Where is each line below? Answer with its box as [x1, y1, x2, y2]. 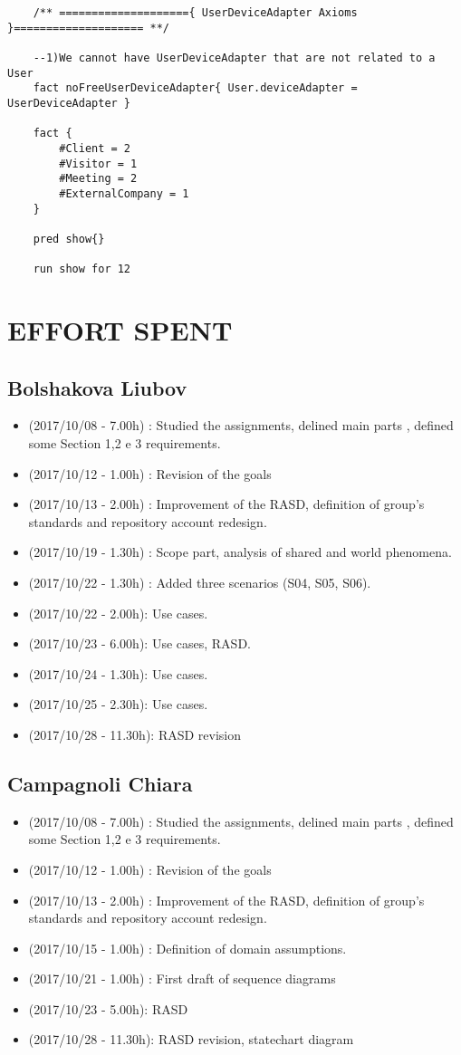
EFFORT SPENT [7, 312, 233, 348]
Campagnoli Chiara [7, 769, 193, 797]
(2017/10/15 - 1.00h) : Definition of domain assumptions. [28, 938, 347, 957]
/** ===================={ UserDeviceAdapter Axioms [33, 6, 358, 19]
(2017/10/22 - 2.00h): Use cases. [28, 603, 208, 622]
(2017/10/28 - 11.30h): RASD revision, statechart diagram [28, 1030, 354, 1049]
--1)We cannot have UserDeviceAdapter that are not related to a [33, 51, 436, 64]
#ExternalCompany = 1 [59, 187, 189, 200]
